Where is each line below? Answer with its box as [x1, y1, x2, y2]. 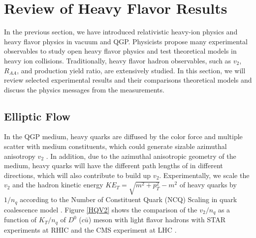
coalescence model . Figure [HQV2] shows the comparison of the [4, 204, 197, 214]
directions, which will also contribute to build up [4, 170, 151, 180]
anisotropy [4, 150, 35, 161]
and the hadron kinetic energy [12, 179, 103, 190]
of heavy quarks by [179, 179, 237, 190]
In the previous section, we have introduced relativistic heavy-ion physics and [4, 27, 238, 37]
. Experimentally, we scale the [159, 170, 250, 180]
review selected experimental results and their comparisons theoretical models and [4, 75, 252, 85]
